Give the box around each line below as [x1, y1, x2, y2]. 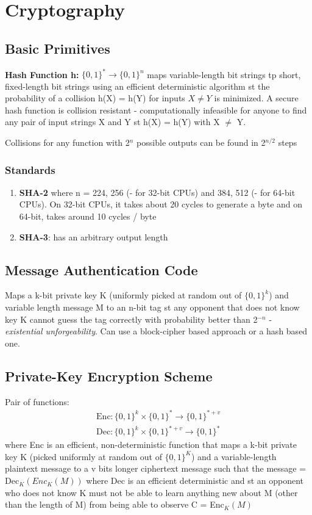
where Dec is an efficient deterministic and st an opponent [86, 474, 304, 487]
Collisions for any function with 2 [5, 136, 130, 149]
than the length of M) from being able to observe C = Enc [5, 498, 224, 511]
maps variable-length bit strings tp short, [147, 68, 301, 81]
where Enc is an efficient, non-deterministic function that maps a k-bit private [5, 438, 297, 451]
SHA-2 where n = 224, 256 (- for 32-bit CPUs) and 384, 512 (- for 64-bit [19, 185, 296, 198]
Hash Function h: [5, 68, 79, 81]
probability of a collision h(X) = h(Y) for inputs [5, 92, 185, 104]
